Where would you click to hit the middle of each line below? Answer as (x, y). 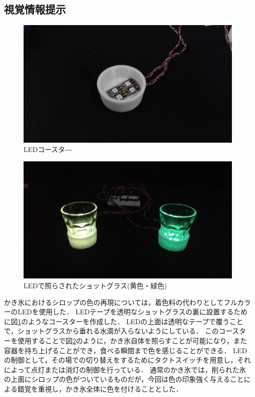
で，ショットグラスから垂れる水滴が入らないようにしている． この (112, 331)
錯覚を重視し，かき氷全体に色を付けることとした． (100, 388)
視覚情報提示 (35, 9)
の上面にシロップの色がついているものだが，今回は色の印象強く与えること (124, 379)
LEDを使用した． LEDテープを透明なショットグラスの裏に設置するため (132, 312)
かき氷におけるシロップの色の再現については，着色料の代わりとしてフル (121, 302)
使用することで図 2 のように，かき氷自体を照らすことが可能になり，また (132, 340)
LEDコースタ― (48, 149)
